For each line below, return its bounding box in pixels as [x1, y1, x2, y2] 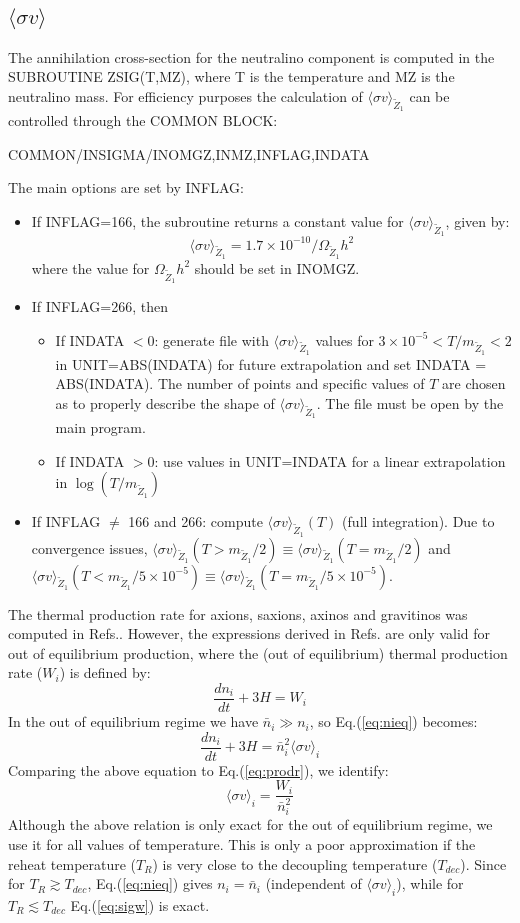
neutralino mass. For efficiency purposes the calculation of [8, 86, 363, 106]
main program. [55, 417, 146, 438]
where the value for [31, 257, 150, 278]
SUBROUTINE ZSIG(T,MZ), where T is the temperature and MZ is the [8, 66, 455, 87]
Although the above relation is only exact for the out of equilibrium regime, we [8, 814, 493, 835]
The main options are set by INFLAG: [8, 177, 244, 198]
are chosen [442, 373, 506, 394]
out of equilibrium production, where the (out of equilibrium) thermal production [8, 642, 508, 663]
